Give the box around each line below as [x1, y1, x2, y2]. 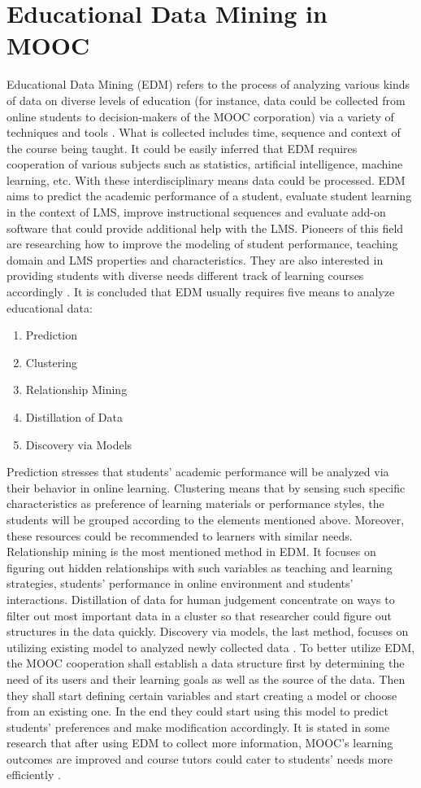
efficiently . [7, 766, 61, 783]
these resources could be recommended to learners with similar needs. [7, 527, 353, 544]
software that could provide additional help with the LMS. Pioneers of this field [7, 219, 404, 236]
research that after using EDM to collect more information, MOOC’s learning [7, 734, 393, 751]
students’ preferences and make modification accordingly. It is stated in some [7, 718, 390, 735]
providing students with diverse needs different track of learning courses [7, 267, 364, 284]
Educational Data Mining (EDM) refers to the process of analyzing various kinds [7, 76, 410, 93]
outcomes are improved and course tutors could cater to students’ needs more [7, 750, 393, 767]
